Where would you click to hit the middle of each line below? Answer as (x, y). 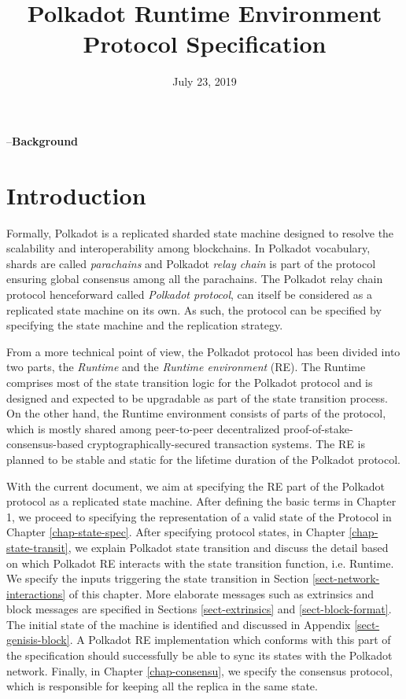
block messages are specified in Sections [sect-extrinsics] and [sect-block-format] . (199, 609)
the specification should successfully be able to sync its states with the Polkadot (199, 655)
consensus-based (45, 444)
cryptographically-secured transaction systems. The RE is (226, 444)
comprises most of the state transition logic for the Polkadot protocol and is (190, 382)
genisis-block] (38, 640)
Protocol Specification (205, 44)
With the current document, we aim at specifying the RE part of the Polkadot (196, 486)
